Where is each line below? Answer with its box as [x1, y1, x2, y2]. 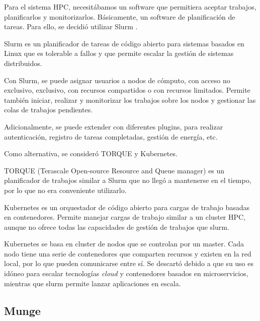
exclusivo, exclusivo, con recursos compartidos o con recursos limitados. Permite [4, 85, 250, 95]
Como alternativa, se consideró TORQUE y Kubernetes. [4, 148, 178, 159]
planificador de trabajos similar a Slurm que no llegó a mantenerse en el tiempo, [4, 175, 251, 185]
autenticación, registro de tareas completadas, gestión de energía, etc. [4, 131, 218, 142]
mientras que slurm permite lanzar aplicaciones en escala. [4, 278, 181, 288]
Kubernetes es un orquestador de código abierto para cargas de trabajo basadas [4, 202, 250, 212]
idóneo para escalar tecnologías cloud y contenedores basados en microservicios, [4, 268, 248, 279]
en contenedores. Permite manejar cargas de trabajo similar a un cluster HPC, [4, 212, 246, 222]
